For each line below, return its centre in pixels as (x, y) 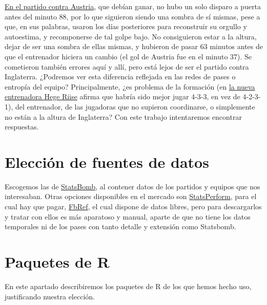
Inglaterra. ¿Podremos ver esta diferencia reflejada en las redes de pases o (120, 77)
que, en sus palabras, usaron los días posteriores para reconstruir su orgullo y (126, 26)
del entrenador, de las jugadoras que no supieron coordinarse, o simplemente (135, 106)
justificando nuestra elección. (50, 296)
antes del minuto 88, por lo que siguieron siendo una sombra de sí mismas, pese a (132, 16)
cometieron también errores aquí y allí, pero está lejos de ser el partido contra (127, 66)
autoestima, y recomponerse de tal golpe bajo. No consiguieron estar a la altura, (131, 36)
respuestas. (22, 127)
